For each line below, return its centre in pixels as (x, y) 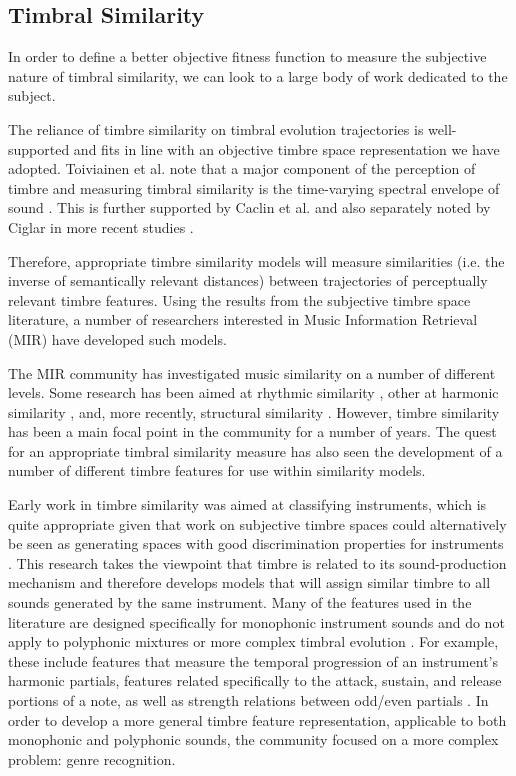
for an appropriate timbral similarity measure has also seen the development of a (255, 450)
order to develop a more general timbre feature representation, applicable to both (257, 719)
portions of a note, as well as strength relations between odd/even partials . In (248, 700)
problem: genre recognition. (92, 758)
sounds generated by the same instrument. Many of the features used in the (240, 602)
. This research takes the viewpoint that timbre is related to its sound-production (257, 562)
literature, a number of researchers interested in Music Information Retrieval (243, 319)
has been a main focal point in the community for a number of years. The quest (252, 431)
